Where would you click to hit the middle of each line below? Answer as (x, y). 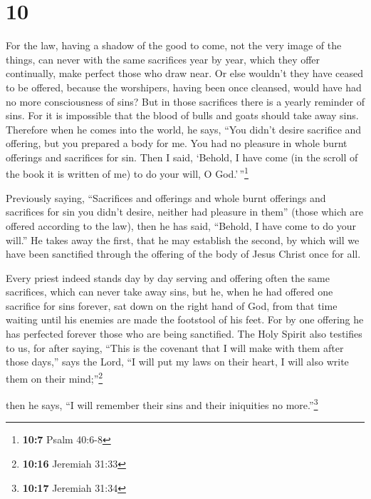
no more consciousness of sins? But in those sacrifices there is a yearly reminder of (185, 101)
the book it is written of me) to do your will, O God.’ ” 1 (127, 173)
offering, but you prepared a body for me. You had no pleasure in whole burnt (177, 143)
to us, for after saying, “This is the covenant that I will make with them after (175, 347)
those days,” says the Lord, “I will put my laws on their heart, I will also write (177, 362)
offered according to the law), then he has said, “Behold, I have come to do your (181, 225)
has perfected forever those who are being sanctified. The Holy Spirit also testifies (184, 334)
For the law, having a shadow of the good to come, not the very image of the (174, 45)
